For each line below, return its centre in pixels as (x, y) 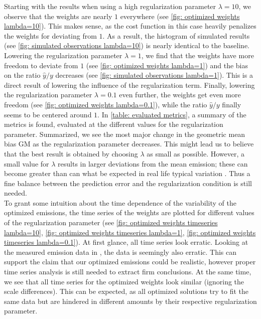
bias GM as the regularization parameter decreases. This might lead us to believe (129, 144)
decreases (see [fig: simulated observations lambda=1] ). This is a (154, 75)
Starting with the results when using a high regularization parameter (110, 6)
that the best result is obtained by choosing (71, 153)
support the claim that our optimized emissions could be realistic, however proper (130, 262)
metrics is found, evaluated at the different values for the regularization (114, 124)
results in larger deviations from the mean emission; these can (153, 163)
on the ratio (22, 75)
